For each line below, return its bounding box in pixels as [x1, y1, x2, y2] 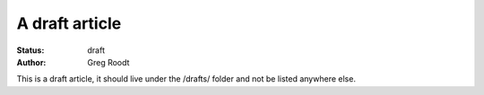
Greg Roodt [87, 56, 130, 67]
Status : [16, 45, 45, 56]
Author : [16, 56, 47, 67]
